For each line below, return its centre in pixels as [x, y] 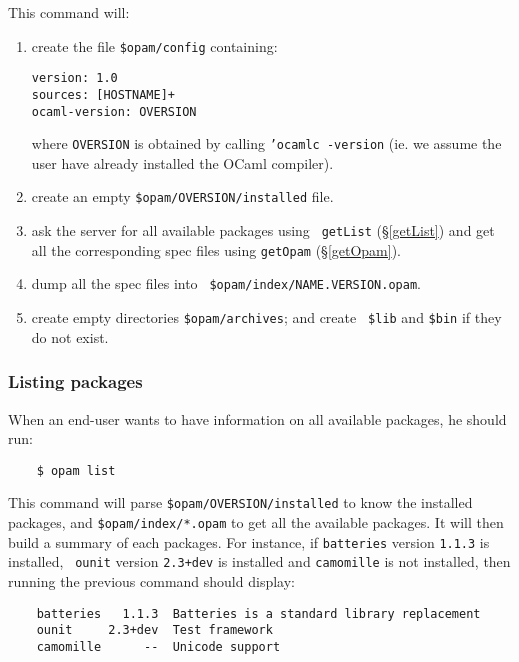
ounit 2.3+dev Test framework [154, 630]
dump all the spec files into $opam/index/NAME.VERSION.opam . [226, 283]
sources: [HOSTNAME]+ [103, 94]
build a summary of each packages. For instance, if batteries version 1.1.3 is [249, 541]
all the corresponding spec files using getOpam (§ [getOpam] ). [216, 249]
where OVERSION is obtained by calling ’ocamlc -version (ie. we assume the [266, 143]
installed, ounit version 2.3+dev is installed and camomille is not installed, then [259, 561]
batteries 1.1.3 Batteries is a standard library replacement [258, 613]
